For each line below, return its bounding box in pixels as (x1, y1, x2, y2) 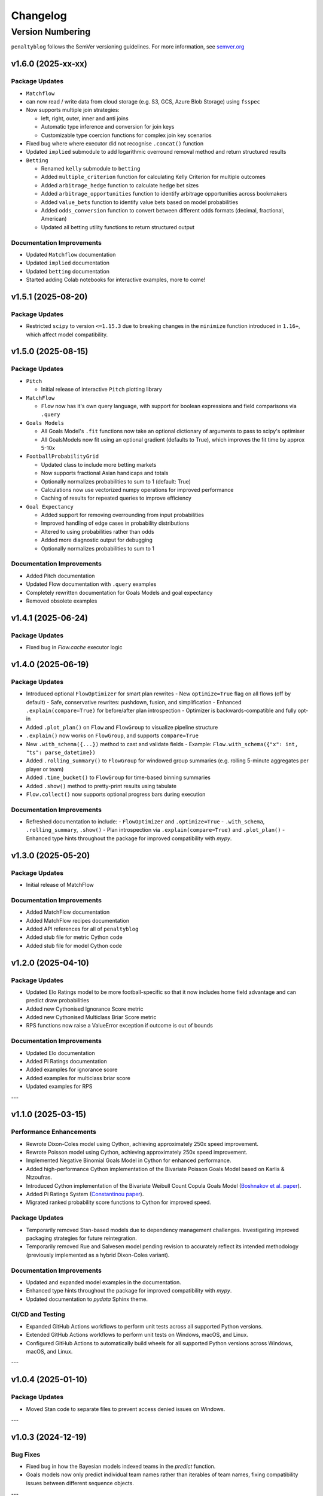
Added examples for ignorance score (26, 1066, 118, 1074)
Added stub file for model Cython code (26, 942, 123, 949)
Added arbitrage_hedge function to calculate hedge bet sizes (41, 181, 199, 188)
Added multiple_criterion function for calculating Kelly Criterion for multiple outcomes (41, 174, 266, 181)
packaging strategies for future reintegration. (26, 1234, 137, 1242)
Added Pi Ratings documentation (26, 1057, 107, 1065)
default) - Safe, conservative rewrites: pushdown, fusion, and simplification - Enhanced (26, 698, 242, 706)
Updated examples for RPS (26, 1083, 93, 1090)
